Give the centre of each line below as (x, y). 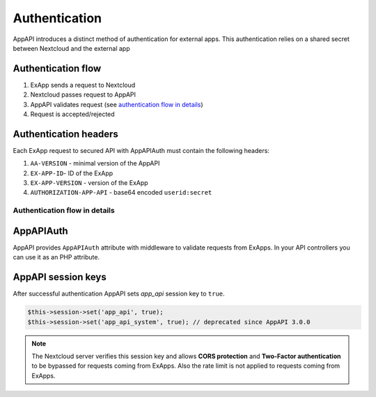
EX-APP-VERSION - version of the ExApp (89, 183)
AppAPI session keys (60, 277)
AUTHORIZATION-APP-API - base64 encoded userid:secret (121, 193)
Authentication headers (65, 134)
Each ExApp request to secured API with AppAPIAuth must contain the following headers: (141, 150)
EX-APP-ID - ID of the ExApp (72, 173)
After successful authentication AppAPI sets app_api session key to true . (119, 294)
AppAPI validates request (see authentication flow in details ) (117, 104)
